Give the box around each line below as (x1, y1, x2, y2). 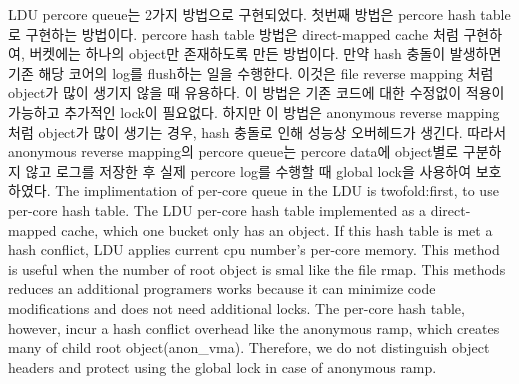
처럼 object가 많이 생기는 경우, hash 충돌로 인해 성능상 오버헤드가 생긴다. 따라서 (8, 121, 507, 142)
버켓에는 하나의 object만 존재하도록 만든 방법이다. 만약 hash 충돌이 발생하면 (29, 43, 502, 64)
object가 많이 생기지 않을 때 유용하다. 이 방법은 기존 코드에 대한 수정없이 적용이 (8, 82, 505, 103)
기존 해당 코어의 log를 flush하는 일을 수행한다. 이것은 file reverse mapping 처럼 (8, 62, 494, 83)
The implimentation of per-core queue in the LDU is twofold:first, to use (55, 180, 499, 201)
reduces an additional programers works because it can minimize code (8, 278, 436, 299)
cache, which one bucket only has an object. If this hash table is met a (61, 219, 493, 240)
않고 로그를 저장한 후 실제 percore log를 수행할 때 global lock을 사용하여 (25, 160, 472, 181)
